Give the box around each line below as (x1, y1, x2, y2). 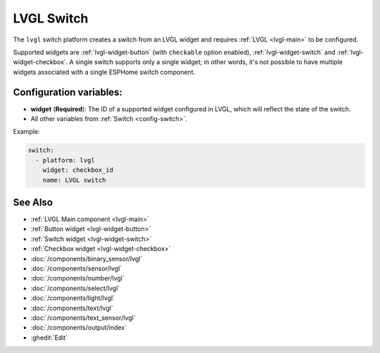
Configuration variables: (13, 86, 123, 98)
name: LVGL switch (42, 176, 106, 184)
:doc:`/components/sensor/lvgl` (30, 264, 122, 273)
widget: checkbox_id (42, 166, 114, 174)
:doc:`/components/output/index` (30, 323, 127, 332)
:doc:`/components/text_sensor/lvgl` (30, 314, 136, 322)
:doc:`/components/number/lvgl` (30, 274, 125, 283)
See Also (13, 196, 53, 208)
